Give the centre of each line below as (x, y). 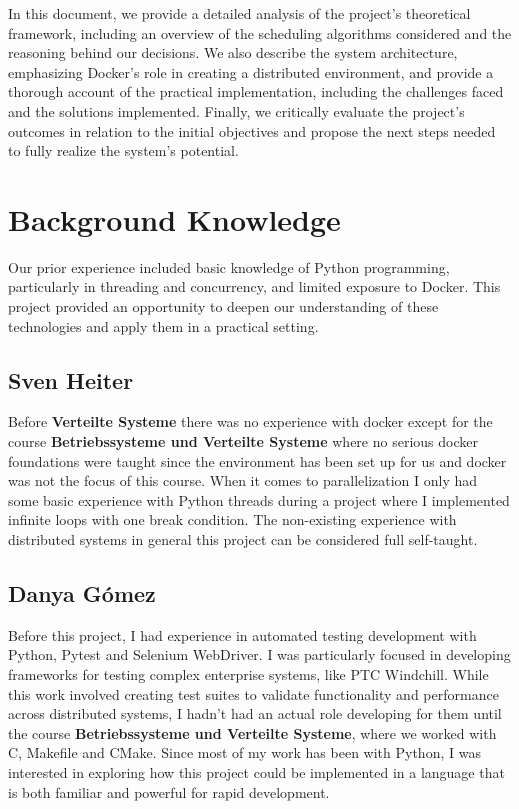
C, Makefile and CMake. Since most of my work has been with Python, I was (244, 752)
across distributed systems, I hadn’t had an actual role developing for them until (255, 713)
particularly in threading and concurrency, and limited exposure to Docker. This (254, 286)
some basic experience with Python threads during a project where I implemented (259, 499)
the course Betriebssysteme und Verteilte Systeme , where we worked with (252, 732)
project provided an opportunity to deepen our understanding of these (223, 306)
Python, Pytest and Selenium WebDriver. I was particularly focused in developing (259, 654)
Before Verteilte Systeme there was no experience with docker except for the (250, 421)
